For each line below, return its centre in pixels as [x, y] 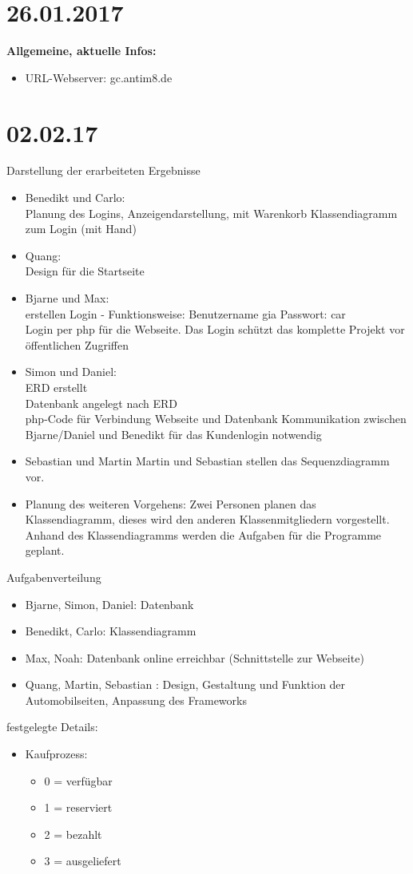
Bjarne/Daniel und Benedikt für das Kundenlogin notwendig [173, 434]
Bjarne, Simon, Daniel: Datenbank [109, 604]
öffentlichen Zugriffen [77, 344]
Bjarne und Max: [67, 298]
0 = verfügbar [78, 780]
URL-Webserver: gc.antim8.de [99, 77]
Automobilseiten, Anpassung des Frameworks [136, 700]
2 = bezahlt [73, 834]
